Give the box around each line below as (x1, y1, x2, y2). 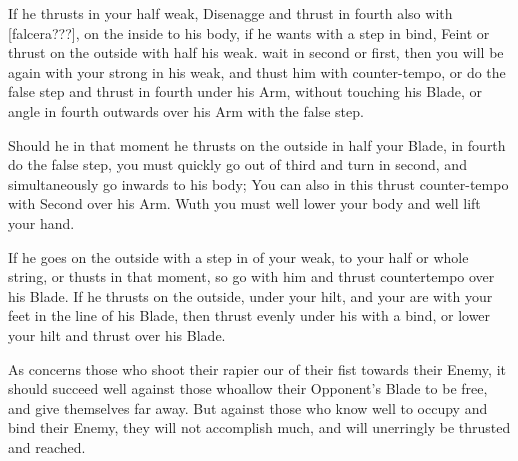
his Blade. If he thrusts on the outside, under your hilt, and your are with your (8, 285, 493, 306)
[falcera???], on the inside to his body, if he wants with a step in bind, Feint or (8, 22, 490, 43)
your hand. (8, 212, 75, 233)
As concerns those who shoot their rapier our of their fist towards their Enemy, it (8, 358, 506, 379)
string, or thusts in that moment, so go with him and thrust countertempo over (8, 266, 495, 287)
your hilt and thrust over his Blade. (8, 324, 226, 345)
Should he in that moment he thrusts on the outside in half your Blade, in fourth (8, 134, 506, 155)
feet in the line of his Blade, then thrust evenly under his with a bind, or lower (8, 305, 491, 326)
